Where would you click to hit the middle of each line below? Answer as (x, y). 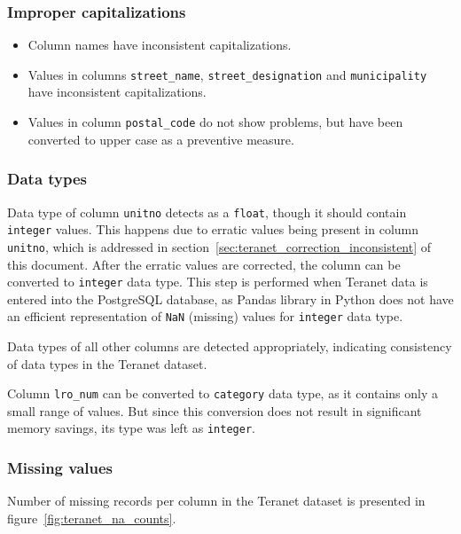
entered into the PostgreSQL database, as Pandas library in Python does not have (230, 298)
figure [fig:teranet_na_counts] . (92, 518)
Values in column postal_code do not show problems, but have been (215, 122)
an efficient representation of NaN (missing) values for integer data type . (205, 316)
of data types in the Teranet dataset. (107, 363)
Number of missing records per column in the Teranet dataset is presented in (216, 501)
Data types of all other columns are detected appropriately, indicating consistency (230, 346)
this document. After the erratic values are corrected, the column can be (204, 264)
